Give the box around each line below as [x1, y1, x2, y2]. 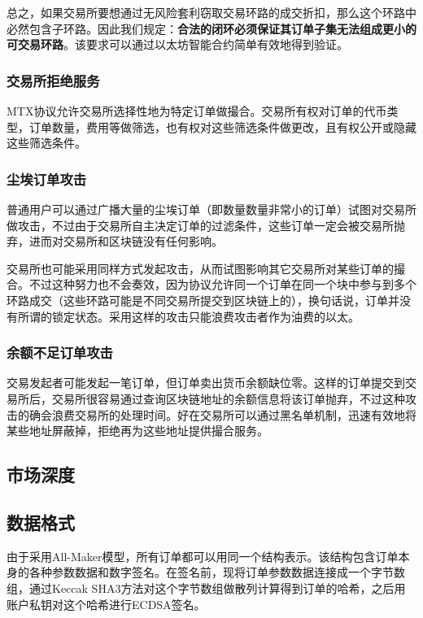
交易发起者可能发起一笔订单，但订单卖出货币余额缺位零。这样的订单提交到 [7, 374, 405, 391]
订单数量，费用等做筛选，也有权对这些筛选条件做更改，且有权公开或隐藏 [28, 118, 416, 135]
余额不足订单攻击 [7, 342, 113, 363]
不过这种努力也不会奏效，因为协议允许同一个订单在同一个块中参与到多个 [28, 276, 416, 293]
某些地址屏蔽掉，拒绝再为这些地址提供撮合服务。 [7, 422, 268, 439]
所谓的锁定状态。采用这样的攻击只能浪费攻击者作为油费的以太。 [17, 307, 360, 324]
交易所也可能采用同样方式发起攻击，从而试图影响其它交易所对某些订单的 [7, 259, 394, 276]
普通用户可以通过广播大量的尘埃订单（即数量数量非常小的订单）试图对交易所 [7, 201, 416, 217]
